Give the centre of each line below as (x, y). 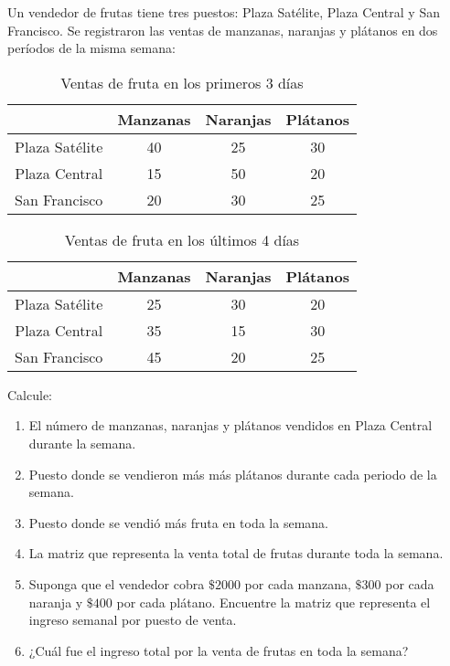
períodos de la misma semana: (91, 48)
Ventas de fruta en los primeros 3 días (182, 82)
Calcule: (30, 394)
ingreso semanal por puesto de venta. (133, 620)
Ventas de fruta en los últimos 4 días (182, 239)
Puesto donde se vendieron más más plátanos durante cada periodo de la (233, 474)
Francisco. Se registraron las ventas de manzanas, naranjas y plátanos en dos (223, 30)
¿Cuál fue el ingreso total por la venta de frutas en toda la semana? (219, 650)
